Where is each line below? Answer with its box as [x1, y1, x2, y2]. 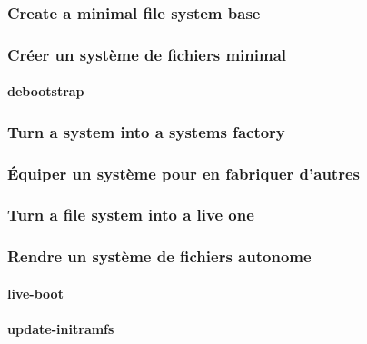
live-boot [7, 283, 64, 302]
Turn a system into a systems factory [7, 120, 285, 143]
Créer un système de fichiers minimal [7, 43, 287, 65]
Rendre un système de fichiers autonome [7, 245, 312, 268]
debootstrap [7, 82, 84, 101]
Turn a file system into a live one [7, 203, 254, 226]
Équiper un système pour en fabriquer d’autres [7, 162, 360, 184]
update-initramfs [7, 319, 114, 339]
